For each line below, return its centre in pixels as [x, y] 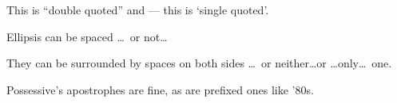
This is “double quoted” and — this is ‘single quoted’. [138, 10]
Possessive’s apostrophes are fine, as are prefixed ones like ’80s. [160, 89]
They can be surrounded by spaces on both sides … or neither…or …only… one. [199, 63]
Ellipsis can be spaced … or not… [87, 36]
